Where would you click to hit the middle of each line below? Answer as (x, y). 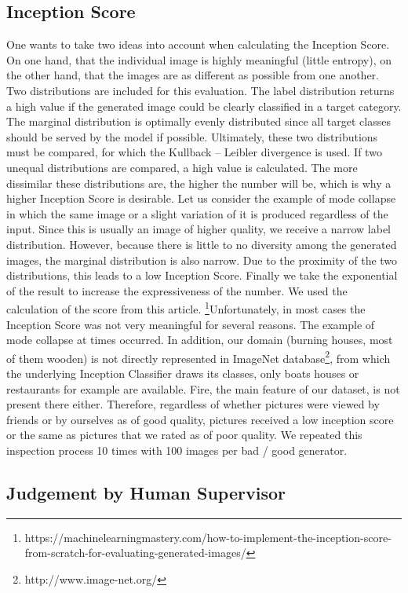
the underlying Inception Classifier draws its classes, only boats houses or (183, 373)
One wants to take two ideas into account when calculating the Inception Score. (198, 44)
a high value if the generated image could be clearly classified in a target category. (204, 106)
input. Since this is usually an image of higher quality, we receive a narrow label (199, 229)
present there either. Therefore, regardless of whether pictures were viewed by (193, 404)
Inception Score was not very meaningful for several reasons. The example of (191, 324)
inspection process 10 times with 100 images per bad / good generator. (177, 450)
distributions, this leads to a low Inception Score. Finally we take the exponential (202, 275)
